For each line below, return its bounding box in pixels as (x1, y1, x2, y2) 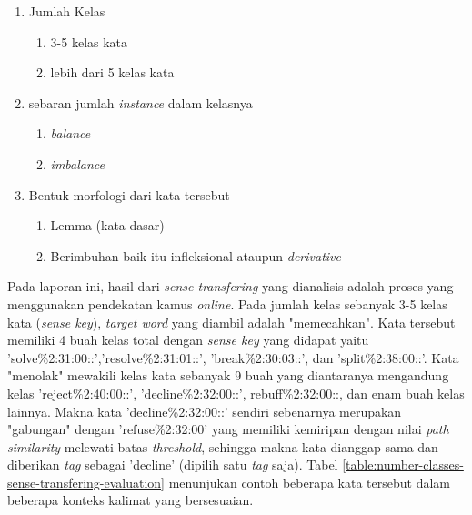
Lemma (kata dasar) (50, 216, 165, 235)
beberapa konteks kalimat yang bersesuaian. (7, 490, 254, 510)
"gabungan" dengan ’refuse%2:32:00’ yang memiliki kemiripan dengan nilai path (7, 419, 449, 439)
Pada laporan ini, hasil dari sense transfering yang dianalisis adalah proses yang (7, 277, 454, 296)
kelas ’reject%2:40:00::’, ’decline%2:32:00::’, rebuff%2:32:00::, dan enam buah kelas (7, 383, 465, 402)
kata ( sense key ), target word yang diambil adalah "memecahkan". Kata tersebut (7, 312, 456, 331)
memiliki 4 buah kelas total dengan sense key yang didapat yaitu (7, 330, 369, 349)
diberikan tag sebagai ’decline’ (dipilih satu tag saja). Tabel (7, 455, 338, 474)
